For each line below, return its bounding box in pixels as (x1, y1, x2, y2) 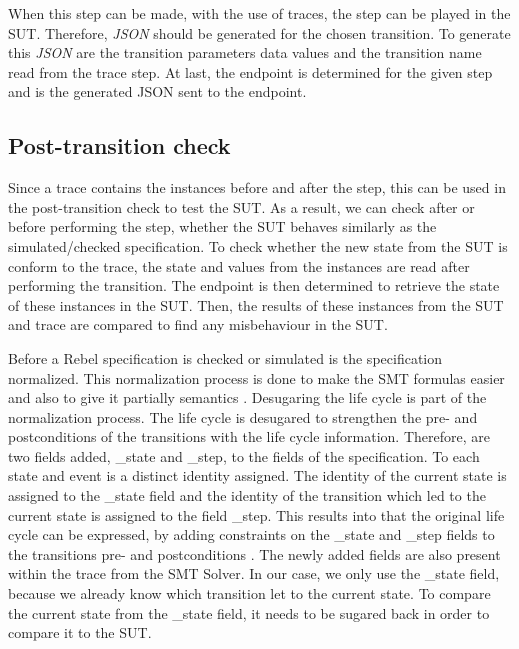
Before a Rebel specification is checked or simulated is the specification (8, 347, 443, 368)
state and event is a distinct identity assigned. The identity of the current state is (8, 465, 507, 486)
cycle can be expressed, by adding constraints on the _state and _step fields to (8, 524, 495, 545)
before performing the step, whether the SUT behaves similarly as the (8, 216, 437, 237)
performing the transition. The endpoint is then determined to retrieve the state (8, 275, 500, 296)
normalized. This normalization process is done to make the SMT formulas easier (8, 367, 505, 388)
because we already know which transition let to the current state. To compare (8, 583, 491, 604)
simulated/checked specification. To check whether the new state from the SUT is (8, 235, 508, 256)
